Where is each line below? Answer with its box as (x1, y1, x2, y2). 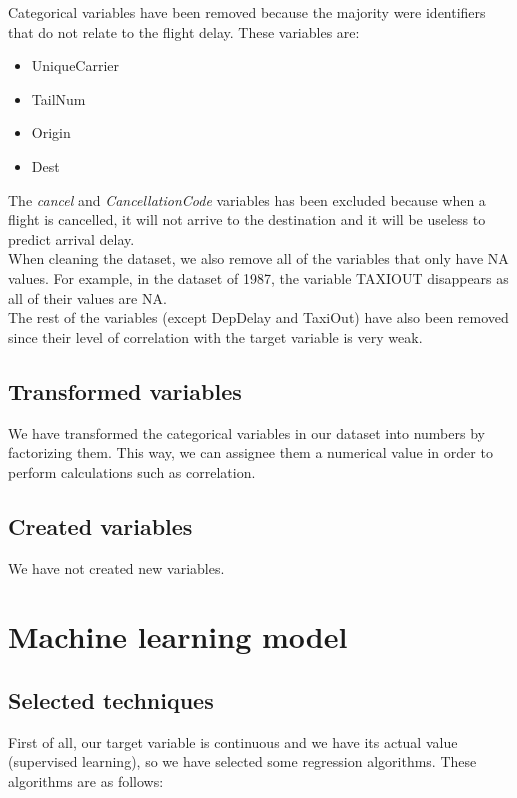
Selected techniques (8, 684, 214, 715)
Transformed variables (8, 375, 242, 406)
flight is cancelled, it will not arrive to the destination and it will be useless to (8, 209, 486, 230)
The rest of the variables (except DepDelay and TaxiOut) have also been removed (8, 307, 509, 328)
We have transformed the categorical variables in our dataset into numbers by (8, 422, 485, 443)
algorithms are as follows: (8, 770, 164, 791)
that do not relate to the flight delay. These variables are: (8, 21, 360, 42)
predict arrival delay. (8, 228, 135, 249)
